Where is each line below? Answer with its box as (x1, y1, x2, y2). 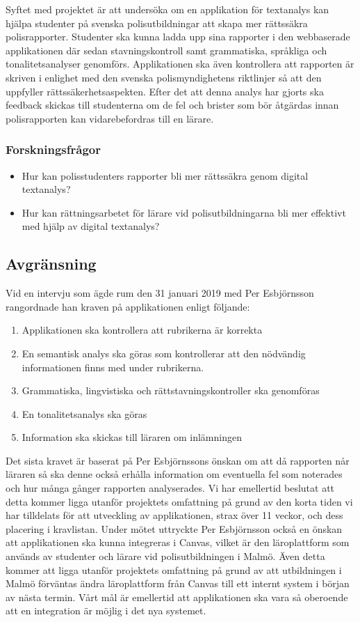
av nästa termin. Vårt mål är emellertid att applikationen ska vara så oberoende (6, 589, 348, 604)
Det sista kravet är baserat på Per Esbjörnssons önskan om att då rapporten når (6, 453, 350, 467)
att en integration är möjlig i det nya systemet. (6, 603, 206, 618)
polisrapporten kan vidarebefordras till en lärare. (6, 111, 214, 125)
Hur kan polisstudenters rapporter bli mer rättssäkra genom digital (22, 168, 309, 182)
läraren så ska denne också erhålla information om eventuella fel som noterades (6, 467, 343, 481)
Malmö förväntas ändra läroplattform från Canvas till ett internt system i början (6, 576, 350, 591)
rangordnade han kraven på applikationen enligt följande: (6, 299, 250, 313)
